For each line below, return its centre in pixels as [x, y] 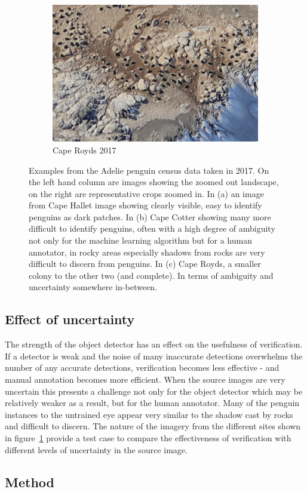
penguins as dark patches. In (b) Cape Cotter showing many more [150, 216]
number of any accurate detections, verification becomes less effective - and [142, 368]
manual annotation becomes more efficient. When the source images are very [145, 379]
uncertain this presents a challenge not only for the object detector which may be [154, 391]
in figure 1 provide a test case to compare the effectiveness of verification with [148, 438]
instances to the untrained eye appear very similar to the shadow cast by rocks [149, 414]
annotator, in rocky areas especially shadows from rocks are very [147, 252]
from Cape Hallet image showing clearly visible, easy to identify [145, 205]
